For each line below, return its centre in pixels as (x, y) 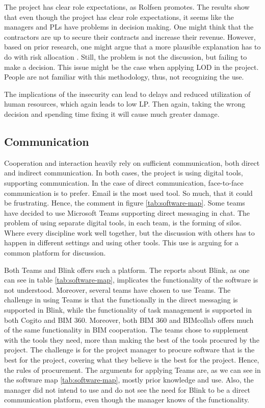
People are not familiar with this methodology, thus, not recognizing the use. (124, 77)
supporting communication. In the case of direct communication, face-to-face (124, 182)
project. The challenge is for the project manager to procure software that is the (129, 350)
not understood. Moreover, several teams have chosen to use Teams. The (117, 289)
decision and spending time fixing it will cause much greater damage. (112, 113)
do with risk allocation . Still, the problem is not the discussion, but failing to (126, 56)
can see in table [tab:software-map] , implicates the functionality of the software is (131, 280)
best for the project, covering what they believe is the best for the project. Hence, (132, 360)
